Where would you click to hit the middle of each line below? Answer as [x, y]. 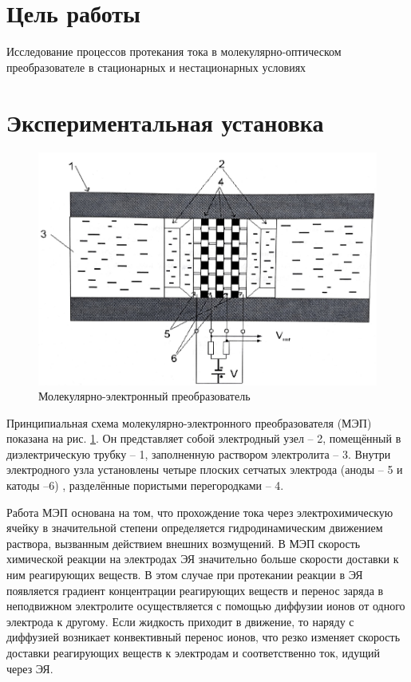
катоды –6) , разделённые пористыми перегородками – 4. [145, 485]
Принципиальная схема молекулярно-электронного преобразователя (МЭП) [189, 422]
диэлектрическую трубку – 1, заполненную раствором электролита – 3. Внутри [199, 453]
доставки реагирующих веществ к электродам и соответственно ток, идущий [193, 652]
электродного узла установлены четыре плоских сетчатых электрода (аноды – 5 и [205, 469]
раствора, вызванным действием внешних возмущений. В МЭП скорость [184, 543]
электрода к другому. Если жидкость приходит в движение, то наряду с [180, 621]
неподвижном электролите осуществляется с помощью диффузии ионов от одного [206, 606]
